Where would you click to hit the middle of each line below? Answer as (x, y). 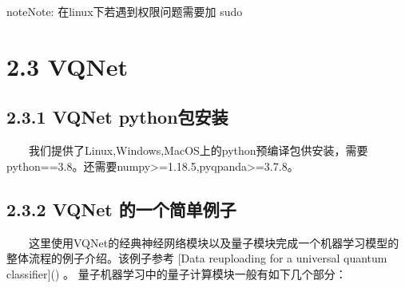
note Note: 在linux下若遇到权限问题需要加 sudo (125, 11)
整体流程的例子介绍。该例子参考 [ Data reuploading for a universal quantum (197, 258)
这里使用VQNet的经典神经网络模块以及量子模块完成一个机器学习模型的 (214, 242)
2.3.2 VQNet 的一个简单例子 (121, 209)
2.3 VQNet (67, 66)
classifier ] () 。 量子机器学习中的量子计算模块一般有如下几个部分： (177, 273)
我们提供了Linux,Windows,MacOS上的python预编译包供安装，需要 (199, 150)
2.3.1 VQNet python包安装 (117, 117)
